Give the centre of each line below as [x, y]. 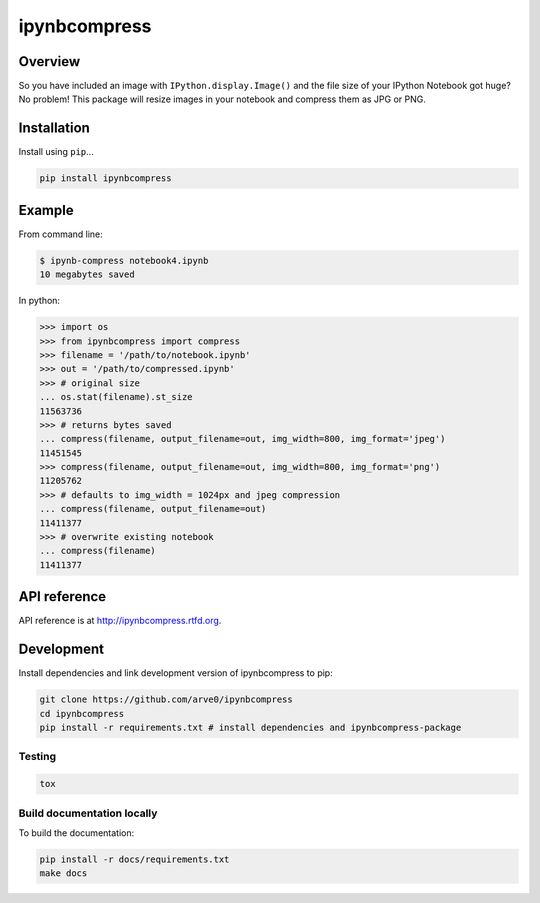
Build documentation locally [88, 813]
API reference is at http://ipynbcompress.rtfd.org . [120, 621]
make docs [63, 873]
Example [46, 210]
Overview [49, 61]
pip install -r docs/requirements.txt [134, 859]
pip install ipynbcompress [105, 178]
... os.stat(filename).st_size [116, 397]
